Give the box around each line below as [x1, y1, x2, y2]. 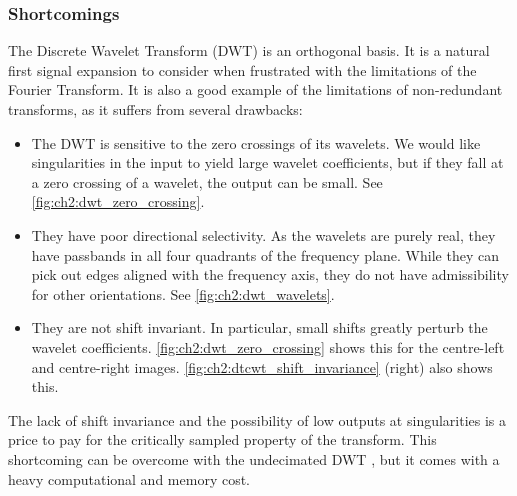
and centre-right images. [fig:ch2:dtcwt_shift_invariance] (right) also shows [31, 356, 493, 377]
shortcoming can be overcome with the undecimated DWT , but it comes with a [8, 448, 500, 469]
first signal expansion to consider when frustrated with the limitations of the [8, 59, 477, 80]
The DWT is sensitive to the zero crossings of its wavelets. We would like [31, 132, 481, 153]
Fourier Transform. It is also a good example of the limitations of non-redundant [8, 79, 503, 100]
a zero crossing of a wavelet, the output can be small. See [31, 171, 383, 192]
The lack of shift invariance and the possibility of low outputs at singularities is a [8, 409, 507, 430]
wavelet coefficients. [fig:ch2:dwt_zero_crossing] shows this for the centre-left [31, 336, 505, 357]
